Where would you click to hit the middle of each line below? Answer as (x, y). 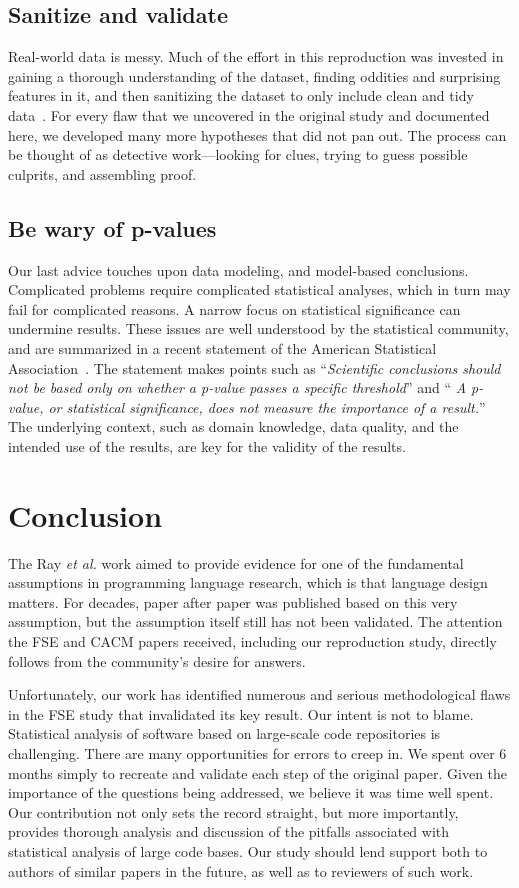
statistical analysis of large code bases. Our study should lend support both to (248, 850)
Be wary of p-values (112, 227)
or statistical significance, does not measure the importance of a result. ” (267, 406)
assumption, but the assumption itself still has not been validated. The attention (255, 621)
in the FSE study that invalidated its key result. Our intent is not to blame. (241, 713)
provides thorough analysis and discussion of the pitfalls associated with (229, 831)
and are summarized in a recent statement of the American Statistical (222, 347)
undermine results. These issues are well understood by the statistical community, (258, 328)
